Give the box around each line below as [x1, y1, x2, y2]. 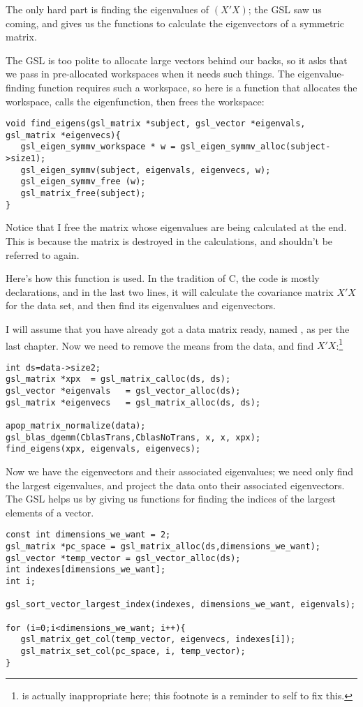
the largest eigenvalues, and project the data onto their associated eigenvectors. [6, 477, 345, 492]
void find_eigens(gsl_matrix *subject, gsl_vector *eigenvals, [6, 119, 306, 129]
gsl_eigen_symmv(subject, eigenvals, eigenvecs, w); [20, 165, 271, 175]
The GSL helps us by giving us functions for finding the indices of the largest [6, 491, 336, 506]
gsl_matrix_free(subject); [20, 188, 146, 199]
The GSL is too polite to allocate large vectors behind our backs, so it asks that [6, 52, 348, 67]
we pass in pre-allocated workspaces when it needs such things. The [6, 66, 295, 81]
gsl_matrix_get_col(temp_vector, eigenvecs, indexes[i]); [20, 634, 296, 645]
